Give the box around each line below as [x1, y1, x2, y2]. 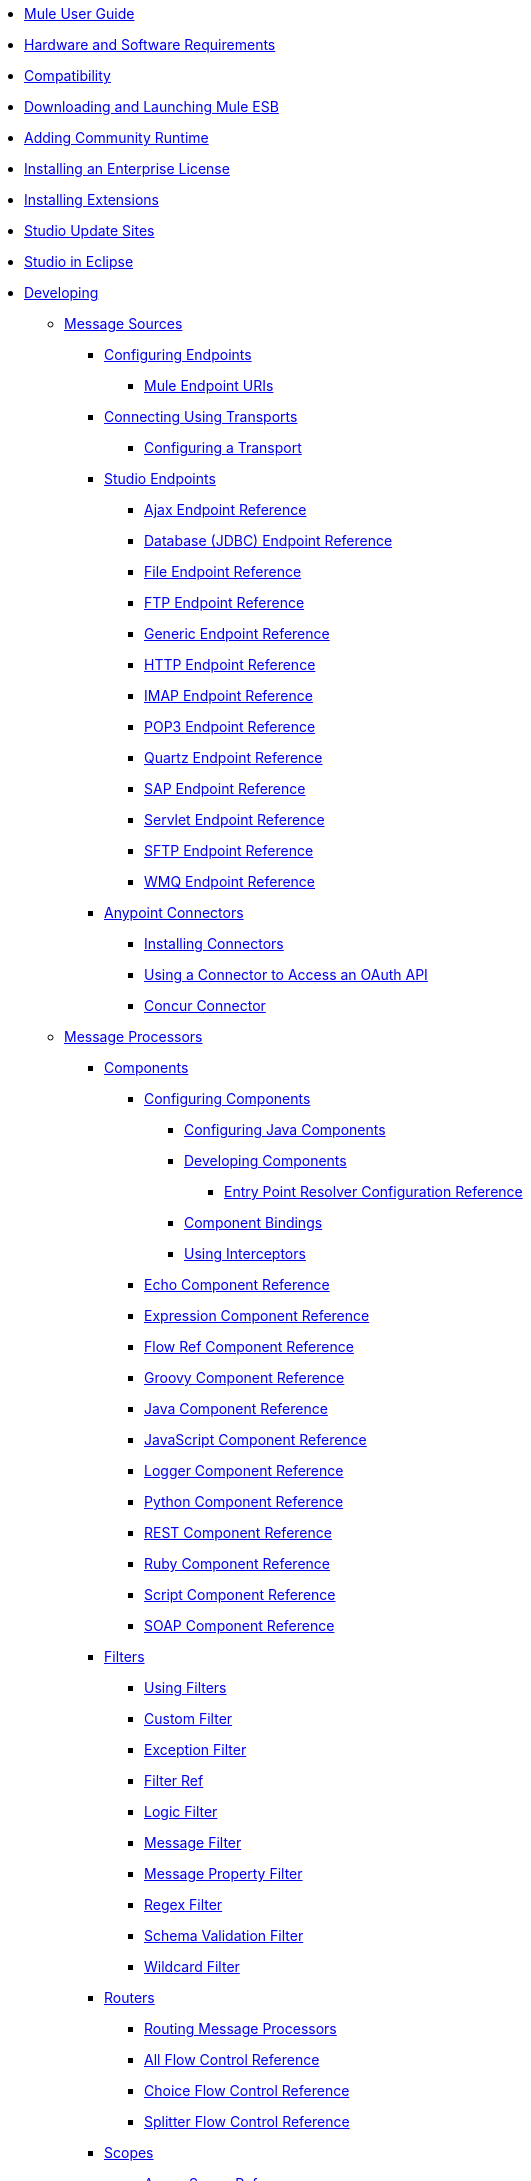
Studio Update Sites [24, 222, 155, 239]
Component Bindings [184, 1214, 323, 1231]
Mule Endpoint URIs [144, 377, 274, 394]
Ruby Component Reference [144, 1555, 330, 1572]
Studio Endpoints [104, 470, 216, 487]
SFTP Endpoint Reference [144, 842, 314, 859]
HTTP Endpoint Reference [144, 656, 316, 673]
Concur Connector [144, 997, 266, 1014]
